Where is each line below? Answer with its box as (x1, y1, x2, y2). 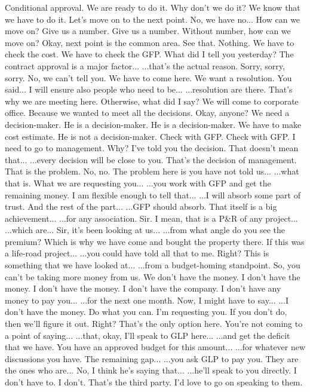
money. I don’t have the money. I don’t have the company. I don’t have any (5, 282, 281, 295)
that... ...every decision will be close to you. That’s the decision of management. (5, 153, 297, 166)
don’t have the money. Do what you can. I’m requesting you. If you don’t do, (5, 305, 287, 318)
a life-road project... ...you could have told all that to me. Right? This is (5, 247, 269, 259)
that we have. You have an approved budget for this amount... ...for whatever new (5, 341, 306, 353)
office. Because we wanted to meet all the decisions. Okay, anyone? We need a (5, 106, 290, 119)
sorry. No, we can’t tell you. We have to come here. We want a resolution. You (5, 71, 292, 84)
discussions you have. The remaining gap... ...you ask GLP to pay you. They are (5, 352, 299, 365)
